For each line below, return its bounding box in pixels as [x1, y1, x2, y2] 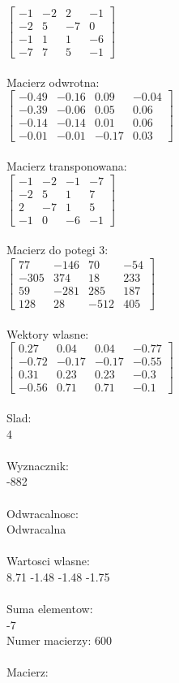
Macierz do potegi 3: [6, 241, 109, 258]
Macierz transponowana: [6, 158, 127, 175]
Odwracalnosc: [6, 504, 79, 521]
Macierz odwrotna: [6, 73, 100, 90]
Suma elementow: [6, 600, 93, 617]
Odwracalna [6, 521, 66, 538]
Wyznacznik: [6, 456, 70, 473]
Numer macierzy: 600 [6, 632, 112, 649]
